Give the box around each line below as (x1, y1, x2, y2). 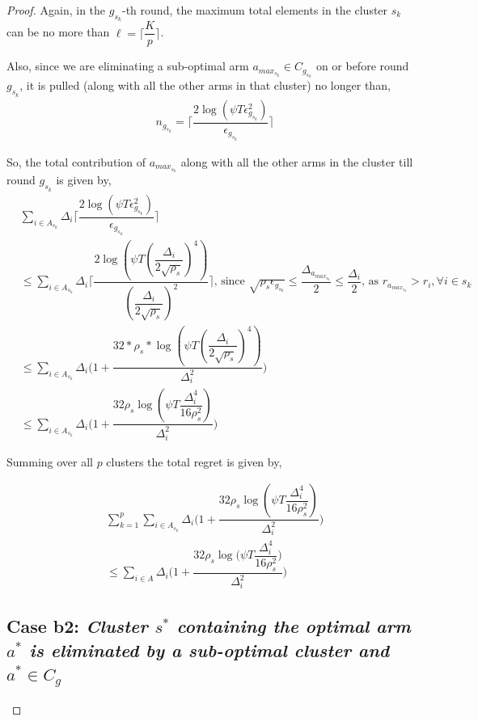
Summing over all (6, 453, 93, 470)
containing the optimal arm (176, 613, 411, 639)
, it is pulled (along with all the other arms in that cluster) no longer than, (19, 77, 391, 94)
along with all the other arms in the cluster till (180, 153, 413, 170)
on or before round (315, 57, 409, 74)
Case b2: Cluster (6, 613, 148, 639)
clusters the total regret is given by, (106, 453, 282, 470)
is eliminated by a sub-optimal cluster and (29, 637, 390, 662)
